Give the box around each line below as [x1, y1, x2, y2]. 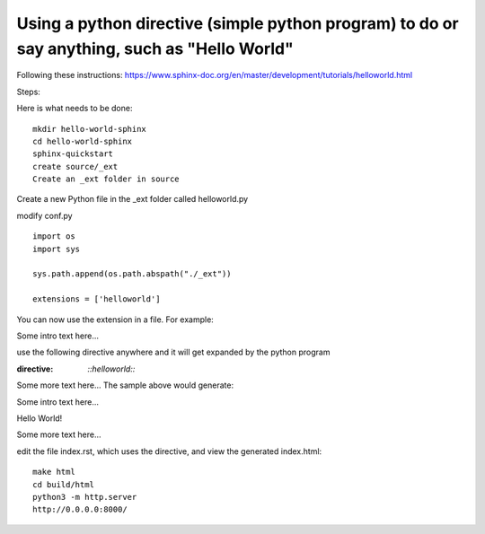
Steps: [16, 86, 40, 97]
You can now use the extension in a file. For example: [16, 314, 215, 325]
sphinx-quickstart [32, 149, 114, 159]
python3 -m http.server [32, 492, 137, 502]
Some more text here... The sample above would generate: [16, 380, 234, 390]
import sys [32, 243, 81, 254]
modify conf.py [16, 210, 73, 221]
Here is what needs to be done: [16, 103, 133, 114]
